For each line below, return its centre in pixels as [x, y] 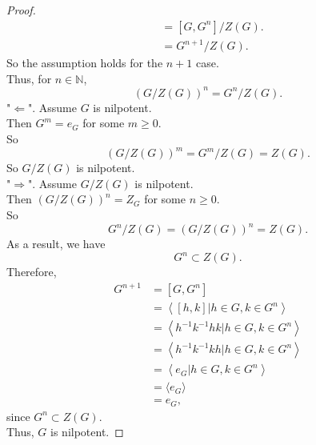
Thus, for [29, 78]
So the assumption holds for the [85, 63]
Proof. [21, 10]
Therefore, [32, 272]
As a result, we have [56, 243]
